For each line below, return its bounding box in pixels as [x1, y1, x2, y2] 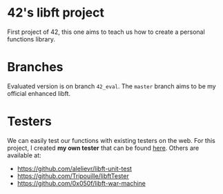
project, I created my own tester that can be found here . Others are [7, 144, 200, 152]
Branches [7, 59, 64, 75]
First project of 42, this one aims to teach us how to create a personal [7, 28, 205, 36]
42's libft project [7, 5, 105, 21]
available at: [7, 151, 41, 159]
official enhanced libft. [7, 89, 71, 97]
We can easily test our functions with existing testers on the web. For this [7, 136, 215, 144]
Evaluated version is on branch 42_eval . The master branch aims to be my [7, 81, 216, 90]
